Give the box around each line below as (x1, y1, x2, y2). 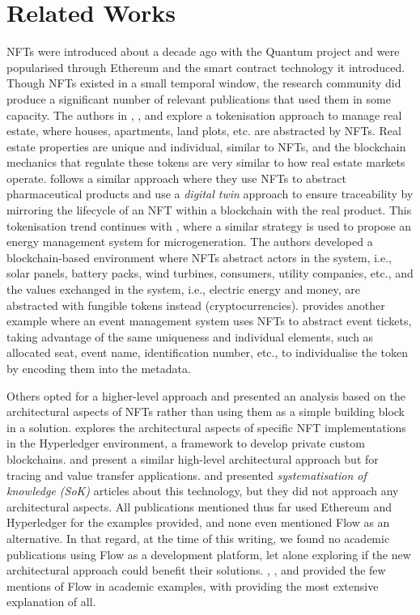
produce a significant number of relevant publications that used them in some (6, 90, 391, 107)
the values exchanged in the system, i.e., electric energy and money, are (6, 281, 361, 298)
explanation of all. (6, 593, 96, 610)
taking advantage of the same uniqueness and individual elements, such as (6, 328, 374, 345)
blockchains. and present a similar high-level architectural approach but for (6, 450, 379, 467)
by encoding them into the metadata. (6, 360, 191, 376)
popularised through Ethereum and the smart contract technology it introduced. (6, 58, 405, 75)
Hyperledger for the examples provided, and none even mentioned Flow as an (6, 514, 390, 531)
